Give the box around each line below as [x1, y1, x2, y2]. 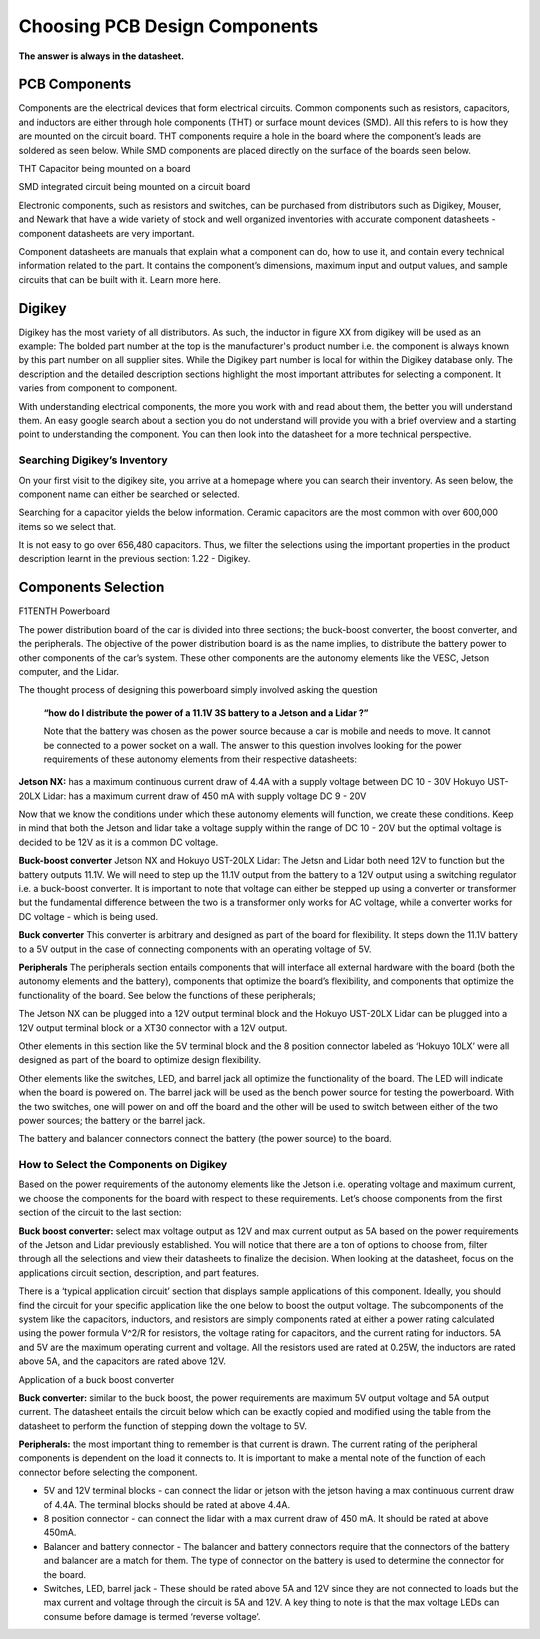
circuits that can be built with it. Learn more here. [18, 273, 222, 285]
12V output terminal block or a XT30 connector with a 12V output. [18, 1021, 288, 1034]
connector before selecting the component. [18, 1466, 198, 1478]
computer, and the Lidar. [18, 665, 120, 677]
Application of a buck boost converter [18, 1373, 175, 1385]
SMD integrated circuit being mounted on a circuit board [18, 181, 251, 193]
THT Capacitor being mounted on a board [18, 163, 191, 175]
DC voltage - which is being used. [18, 910, 159, 922]
